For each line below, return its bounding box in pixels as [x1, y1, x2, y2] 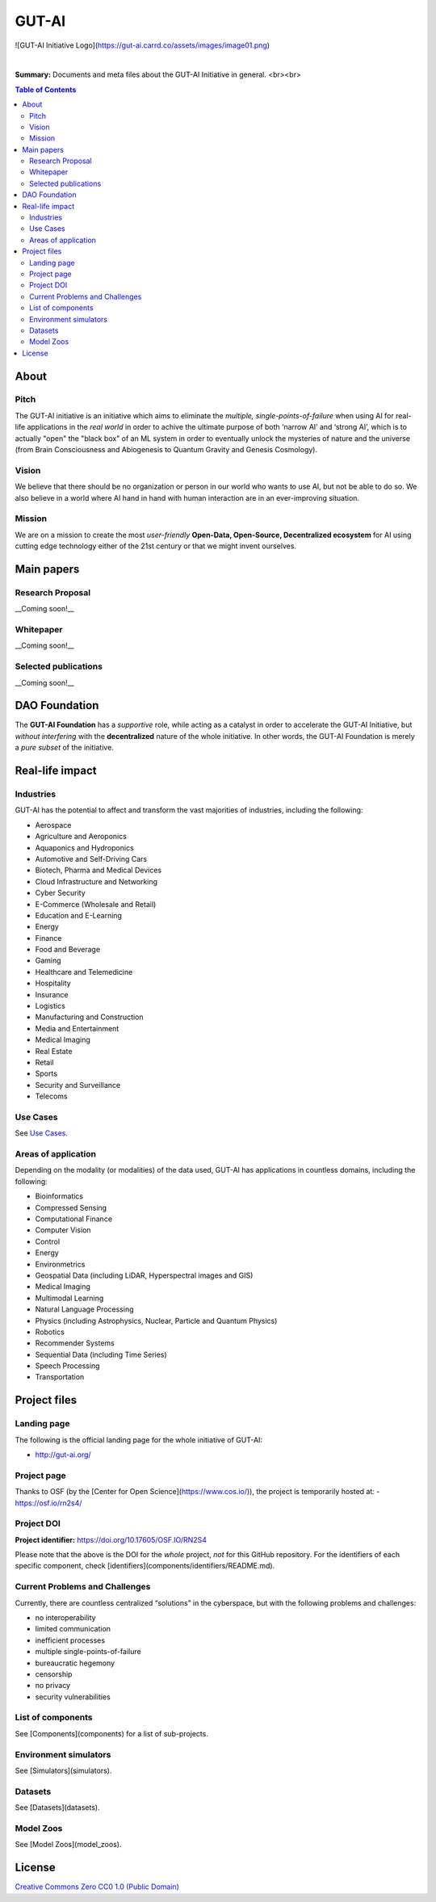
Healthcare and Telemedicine [35, 967, 133, 976]
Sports [35, 1069, 58, 1078]
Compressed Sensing [35, 1203, 107, 1212]
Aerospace [35, 820, 72, 829]
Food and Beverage [35, 945, 101, 955]
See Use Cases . [15, 1128, 69, 1138]
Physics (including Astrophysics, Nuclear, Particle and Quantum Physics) [35, 1316, 278, 1325]
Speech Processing [35, 1361, 100, 1371]
